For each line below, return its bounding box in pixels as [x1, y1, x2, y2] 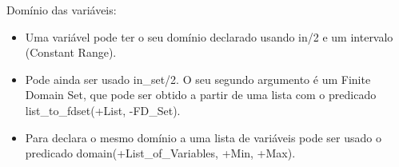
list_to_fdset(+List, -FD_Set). [25, 101, 181, 118]
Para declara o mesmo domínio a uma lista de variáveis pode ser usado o [25, 129, 381, 145]
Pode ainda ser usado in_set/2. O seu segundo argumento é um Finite [25, 70, 371, 87]
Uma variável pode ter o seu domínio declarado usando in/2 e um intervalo [25, 28, 393, 45]
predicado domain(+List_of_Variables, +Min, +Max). [25, 145, 296, 161]
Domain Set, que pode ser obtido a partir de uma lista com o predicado [25, 86, 377, 103]
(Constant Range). [25, 44, 117, 61]
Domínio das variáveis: [6, 2, 117, 18]
